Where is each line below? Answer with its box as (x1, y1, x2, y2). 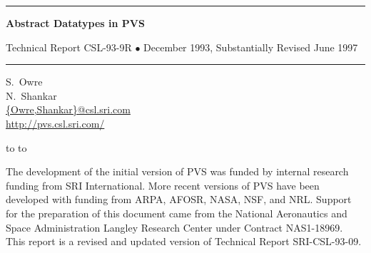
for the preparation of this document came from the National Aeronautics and (6, 205, 347, 220)
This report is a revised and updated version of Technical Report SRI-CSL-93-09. (6, 234, 362, 249)
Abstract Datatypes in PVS (6, 16, 145, 30)
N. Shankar (6, 88, 57, 103)
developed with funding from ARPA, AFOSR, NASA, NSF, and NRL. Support (6, 192, 352, 207)
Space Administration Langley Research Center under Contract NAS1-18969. (6, 220, 343, 234)
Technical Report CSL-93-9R (6, 39, 132, 54)
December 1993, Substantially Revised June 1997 (143, 39, 358, 54)
